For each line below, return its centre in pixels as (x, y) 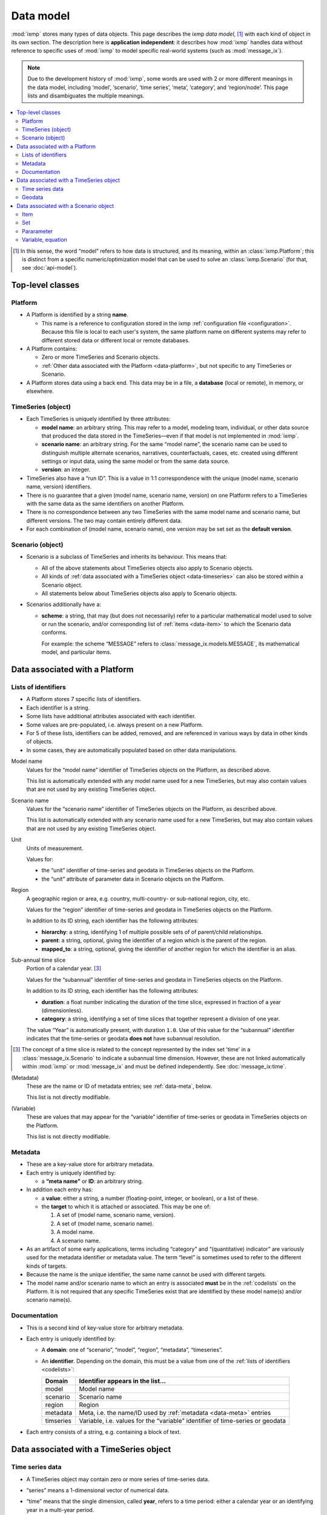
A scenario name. (79, 1240)
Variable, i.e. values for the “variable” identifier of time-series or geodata (183, 1421)
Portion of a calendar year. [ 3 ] (64, 968)
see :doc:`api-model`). (50, 268)
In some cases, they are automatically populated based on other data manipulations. (132, 750)
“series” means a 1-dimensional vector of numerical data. (98, 1490)
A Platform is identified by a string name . (77, 315)
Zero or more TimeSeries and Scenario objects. (101, 357)
